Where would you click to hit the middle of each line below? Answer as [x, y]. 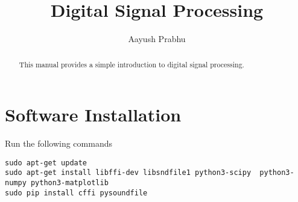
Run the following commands [59, 143]
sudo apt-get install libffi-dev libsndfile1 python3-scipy [128, 173]
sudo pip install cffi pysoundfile [76, 193]
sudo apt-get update [46, 163]
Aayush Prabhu [157, 39]
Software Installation [93, 115]
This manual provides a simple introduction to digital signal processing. [132, 64]
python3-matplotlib [69, 183]
